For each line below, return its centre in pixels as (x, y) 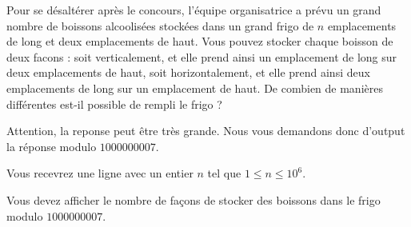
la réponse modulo (52, 146)
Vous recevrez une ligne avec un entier (100, 173)
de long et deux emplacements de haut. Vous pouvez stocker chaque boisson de (200, 41)
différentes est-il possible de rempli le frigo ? (114, 104)
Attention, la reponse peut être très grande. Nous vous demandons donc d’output (206, 131)
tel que (224, 173)
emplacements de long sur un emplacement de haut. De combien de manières (195, 88)
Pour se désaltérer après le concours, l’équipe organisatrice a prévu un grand (194, 10)
